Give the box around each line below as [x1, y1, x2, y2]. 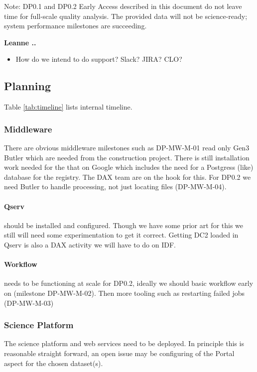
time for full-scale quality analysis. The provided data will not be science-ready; [4, 10, 248, 21]
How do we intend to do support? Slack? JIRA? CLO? [15, 54, 182, 64]
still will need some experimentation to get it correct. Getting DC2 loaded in [4, 230, 239, 240]
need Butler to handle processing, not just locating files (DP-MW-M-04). [4, 181, 227, 192]
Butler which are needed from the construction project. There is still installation [4, 152, 250, 162]
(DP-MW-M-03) [4, 297, 54, 308]
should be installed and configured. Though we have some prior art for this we [4, 220, 244, 230]
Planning [4, 78, 51, 94]
